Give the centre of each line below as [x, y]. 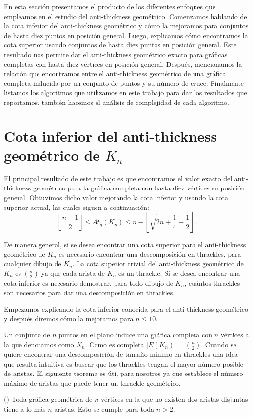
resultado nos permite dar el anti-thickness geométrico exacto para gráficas [116, 54]
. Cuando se [219, 344]
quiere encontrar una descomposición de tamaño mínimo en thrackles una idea [121, 354]
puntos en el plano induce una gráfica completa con [135, 335]
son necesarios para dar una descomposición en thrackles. [89, 292]
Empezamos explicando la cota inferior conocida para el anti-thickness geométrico [126, 309]
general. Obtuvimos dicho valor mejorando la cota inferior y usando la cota [116, 198]
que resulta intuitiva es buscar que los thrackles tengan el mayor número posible [124, 364]
